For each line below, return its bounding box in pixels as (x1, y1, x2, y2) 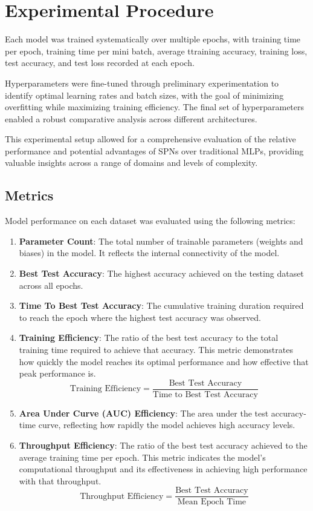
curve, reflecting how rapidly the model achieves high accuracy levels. (38, 418, 295, 431)
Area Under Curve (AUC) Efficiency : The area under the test (19, 406, 269, 419)
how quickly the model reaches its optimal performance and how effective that (19, 355, 309, 368)
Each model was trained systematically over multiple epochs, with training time (5, 33, 301, 45)
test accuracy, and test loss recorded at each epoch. (5, 56, 195, 69)
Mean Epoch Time (177, 498, 247, 507)
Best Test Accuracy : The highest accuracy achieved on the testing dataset (19, 267, 304, 280)
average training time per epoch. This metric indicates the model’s (19, 450, 266, 463)
